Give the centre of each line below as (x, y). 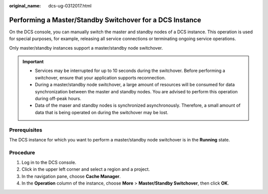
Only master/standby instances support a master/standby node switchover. (86, 48)
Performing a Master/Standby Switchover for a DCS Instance (105, 20)
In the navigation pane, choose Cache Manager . (71, 176)
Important (33, 62)
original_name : (25, 6)
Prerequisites (26, 130)
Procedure (22, 152)
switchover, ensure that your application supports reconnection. (100, 77)
